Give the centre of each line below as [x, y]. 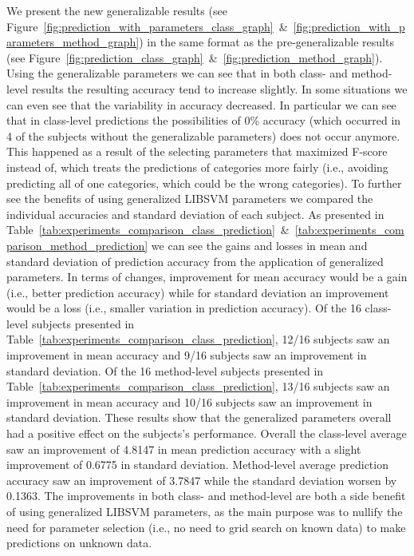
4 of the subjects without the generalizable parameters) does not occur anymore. [203, 135]
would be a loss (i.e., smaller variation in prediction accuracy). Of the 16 [184, 308]
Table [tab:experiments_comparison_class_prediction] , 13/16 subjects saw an [198, 386]
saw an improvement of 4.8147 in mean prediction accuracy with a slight [184, 449]
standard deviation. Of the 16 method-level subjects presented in [165, 370]
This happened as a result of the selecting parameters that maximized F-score [197, 151]
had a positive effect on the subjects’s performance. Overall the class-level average [207, 433]
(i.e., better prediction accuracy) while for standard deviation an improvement [198, 292]
